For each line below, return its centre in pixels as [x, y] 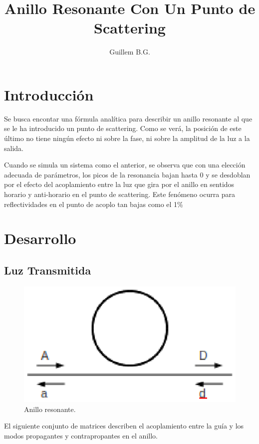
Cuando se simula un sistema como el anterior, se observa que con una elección [125, 165]
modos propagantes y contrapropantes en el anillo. [81, 435]
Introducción [49, 94]
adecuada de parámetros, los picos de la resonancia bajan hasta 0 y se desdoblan [127, 174]
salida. [14, 148]
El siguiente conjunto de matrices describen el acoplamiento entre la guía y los [124, 426]
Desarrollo [40, 238]
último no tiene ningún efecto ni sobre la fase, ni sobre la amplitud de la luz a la [127, 138]
